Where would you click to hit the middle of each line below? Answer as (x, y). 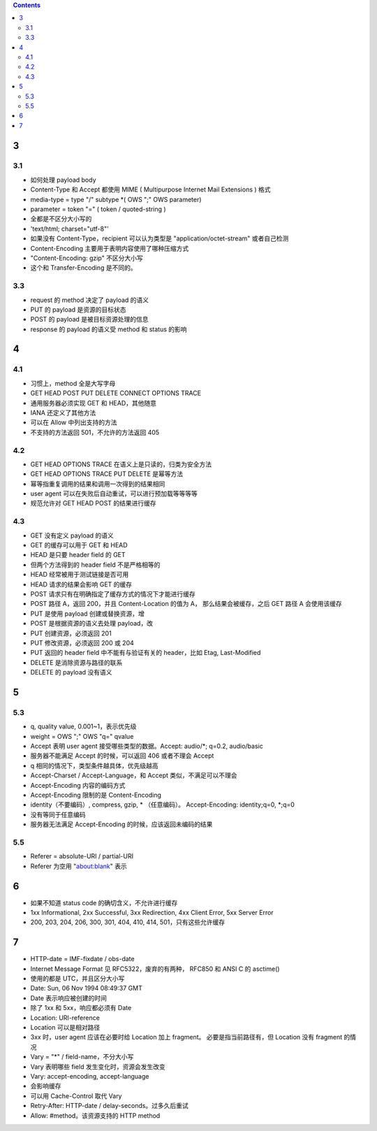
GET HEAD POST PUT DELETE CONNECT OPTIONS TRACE (116, 393)
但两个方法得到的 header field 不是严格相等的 (95, 564)
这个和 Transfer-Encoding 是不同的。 (83, 268)
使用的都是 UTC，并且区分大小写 (77, 979)
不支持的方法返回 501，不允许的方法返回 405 (95, 432)
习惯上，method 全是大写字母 (73, 383)
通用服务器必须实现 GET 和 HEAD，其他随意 (94, 403)
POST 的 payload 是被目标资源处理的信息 (90, 319)
